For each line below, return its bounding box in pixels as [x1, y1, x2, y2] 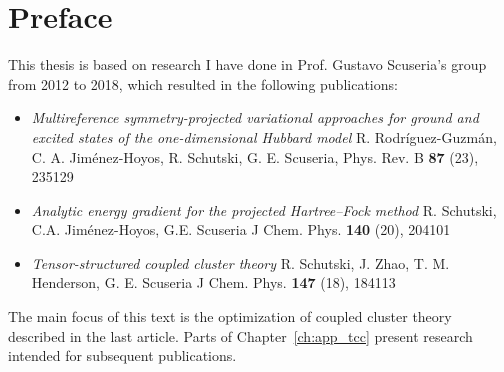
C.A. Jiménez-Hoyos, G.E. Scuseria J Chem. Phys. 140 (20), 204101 [31, 219, 451, 240]
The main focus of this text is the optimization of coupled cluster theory [8, 306, 452, 327]
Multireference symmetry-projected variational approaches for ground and [31, 107, 479, 128]
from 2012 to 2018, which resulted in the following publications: [8, 73, 398, 94]
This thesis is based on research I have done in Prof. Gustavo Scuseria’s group [8, 54, 487, 75]
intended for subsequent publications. [8, 345, 237, 366]
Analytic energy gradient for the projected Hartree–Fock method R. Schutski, [31, 199, 497, 220]
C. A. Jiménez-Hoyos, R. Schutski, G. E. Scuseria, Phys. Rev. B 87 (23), [31, 146, 479, 167]
